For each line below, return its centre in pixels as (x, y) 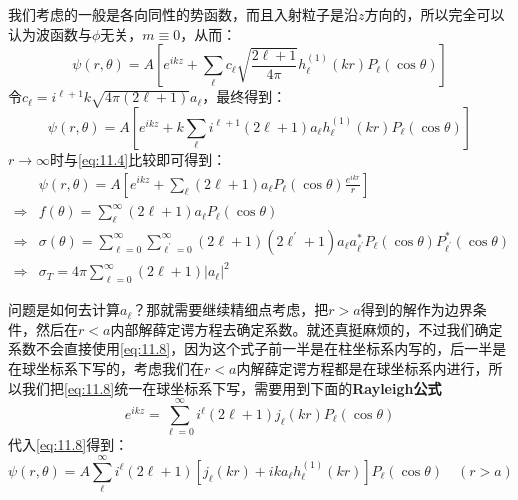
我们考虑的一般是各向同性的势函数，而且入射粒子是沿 (183, 14)
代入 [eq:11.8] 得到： (68, 444)
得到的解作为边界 (416, 309)
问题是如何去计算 (64, 309)
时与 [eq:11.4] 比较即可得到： (138, 158)
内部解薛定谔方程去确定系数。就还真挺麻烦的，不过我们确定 (306, 328)
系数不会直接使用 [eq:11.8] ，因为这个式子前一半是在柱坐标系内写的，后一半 (250, 348)
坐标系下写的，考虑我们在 (119, 368)
